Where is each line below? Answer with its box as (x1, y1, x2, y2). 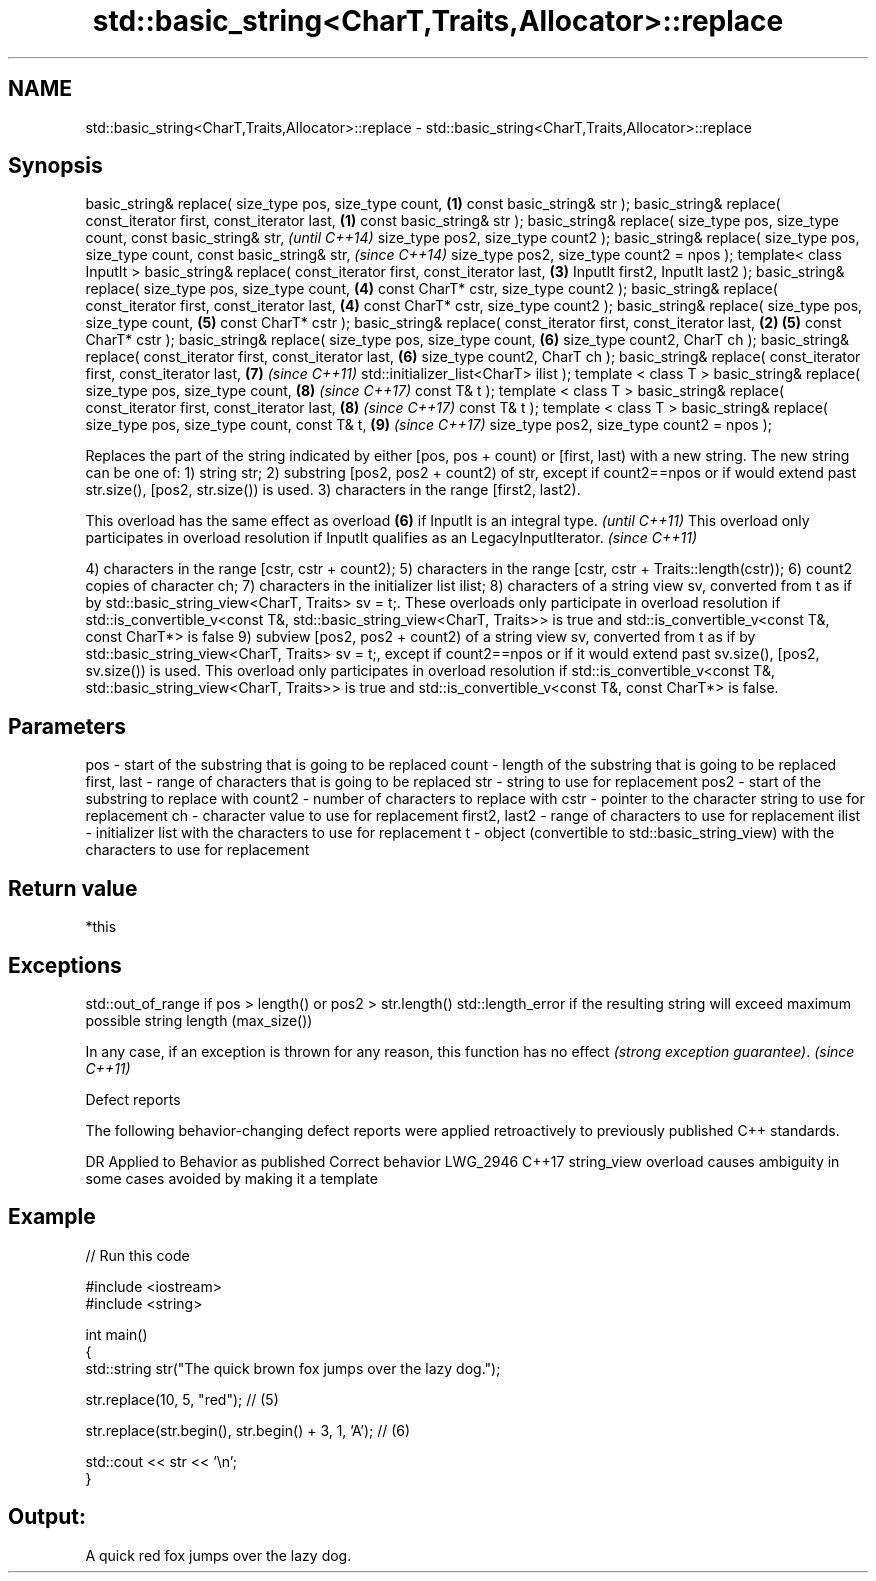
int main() (85, 1325, 148, 1343)
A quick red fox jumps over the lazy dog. (85, 1546, 352, 1564)
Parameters (8, 713, 126, 739)
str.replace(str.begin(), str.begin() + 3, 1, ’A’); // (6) (85, 1421, 411, 1439)
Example (8, 1204, 96, 1230)
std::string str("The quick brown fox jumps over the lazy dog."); (85, 1359, 501, 1377)
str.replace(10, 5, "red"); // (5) (85, 1390, 279, 1408)
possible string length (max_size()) (85, 1011, 313, 1029)
